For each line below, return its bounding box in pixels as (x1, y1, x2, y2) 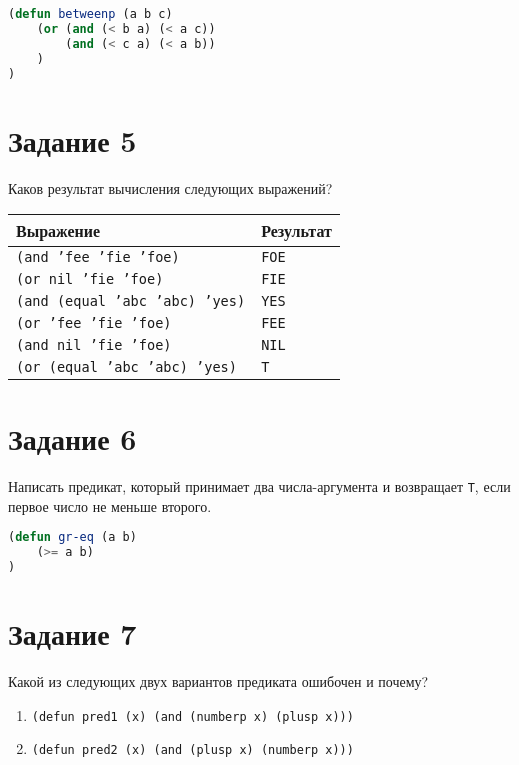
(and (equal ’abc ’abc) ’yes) (16, 293, 246, 310)
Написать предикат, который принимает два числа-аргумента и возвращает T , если (8, 476, 511, 497)
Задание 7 (8, 613, 137, 654)
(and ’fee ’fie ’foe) (16, 249, 180, 266)
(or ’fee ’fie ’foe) (16, 315, 172, 332)
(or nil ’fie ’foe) (16, 271, 164, 288)
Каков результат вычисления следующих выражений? (8, 177, 333, 198)
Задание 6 (8, 418, 137, 459)
